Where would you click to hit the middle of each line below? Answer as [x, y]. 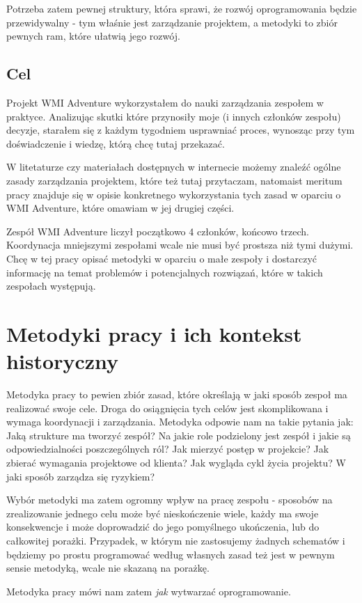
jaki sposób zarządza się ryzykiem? [81, 476]
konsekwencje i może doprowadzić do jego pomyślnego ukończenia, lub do [163, 527]
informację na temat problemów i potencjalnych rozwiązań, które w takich [165, 272]
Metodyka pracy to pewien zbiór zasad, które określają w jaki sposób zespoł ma [177, 394]
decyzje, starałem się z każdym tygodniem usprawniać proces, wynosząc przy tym [181, 130]
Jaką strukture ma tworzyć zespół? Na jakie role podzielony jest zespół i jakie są [179, 435]
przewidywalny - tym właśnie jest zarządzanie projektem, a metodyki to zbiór [172, 22]
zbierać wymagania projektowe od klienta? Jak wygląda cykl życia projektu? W [176, 462]
